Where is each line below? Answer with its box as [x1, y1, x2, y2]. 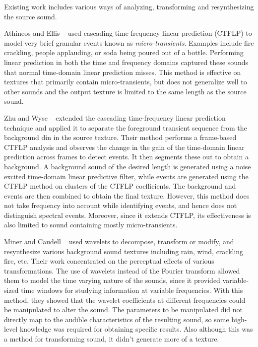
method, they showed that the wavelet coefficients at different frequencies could [4, 294, 246, 305]
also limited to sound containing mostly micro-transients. [4, 219, 178, 230]
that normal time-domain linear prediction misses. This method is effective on [4, 67, 241, 77]
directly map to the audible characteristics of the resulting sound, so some [4, 314, 229, 324]
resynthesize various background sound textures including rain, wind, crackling [4, 246, 244, 256]
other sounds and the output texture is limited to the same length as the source [4, 86, 247, 96]
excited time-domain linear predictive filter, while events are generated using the [4, 171, 249, 181]
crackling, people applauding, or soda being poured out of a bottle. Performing [4, 47, 244, 58]
